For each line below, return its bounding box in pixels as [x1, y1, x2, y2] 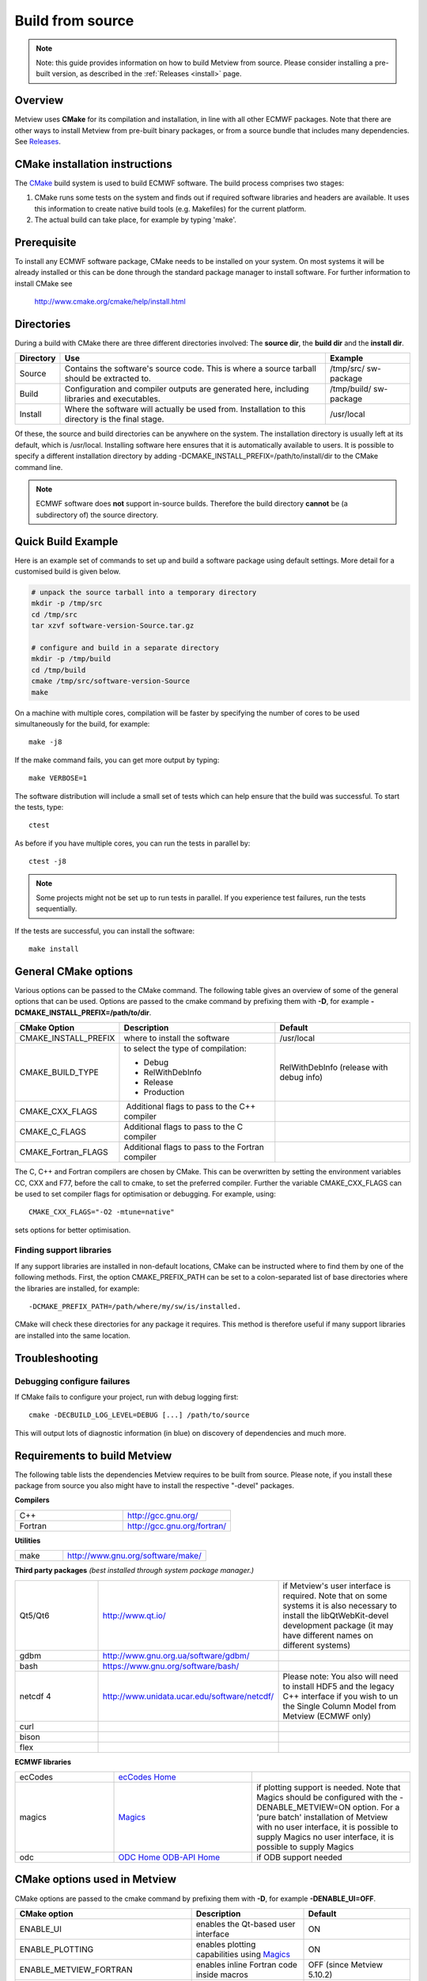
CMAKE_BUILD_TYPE [19, 1067, 99, 1078]
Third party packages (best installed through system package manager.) [14, 1566, 255, 1575]
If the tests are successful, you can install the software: [14, 926, 195, 935]
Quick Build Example [14, 535, 119, 548]
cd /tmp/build [31, 666, 86, 674]
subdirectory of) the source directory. [36, 510, 159, 519]
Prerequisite [14, 235, 77, 249]
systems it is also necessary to [282, 1600, 397, 1611]
